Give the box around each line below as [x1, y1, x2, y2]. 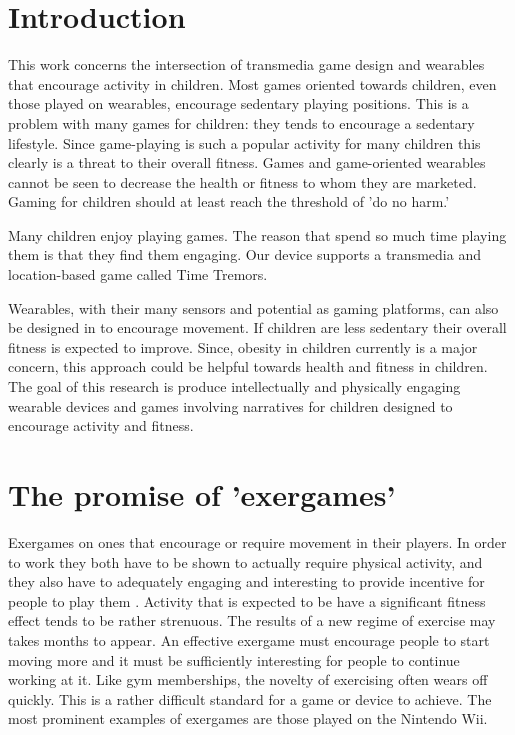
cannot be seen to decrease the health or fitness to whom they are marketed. [8, 171, 477, 192]
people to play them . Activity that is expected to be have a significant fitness [8, 590, 486, 611]
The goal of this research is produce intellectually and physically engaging [8, 376, 461, 397]
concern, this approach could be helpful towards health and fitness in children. [8, 356, 488, 377]
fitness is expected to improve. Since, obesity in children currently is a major [8, 336, 478, 357]
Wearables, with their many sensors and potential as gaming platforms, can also [8, 297, 499, 318]
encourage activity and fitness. [8, 415, 194, 436]
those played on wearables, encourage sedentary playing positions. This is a [8, 93, 469, 114]
